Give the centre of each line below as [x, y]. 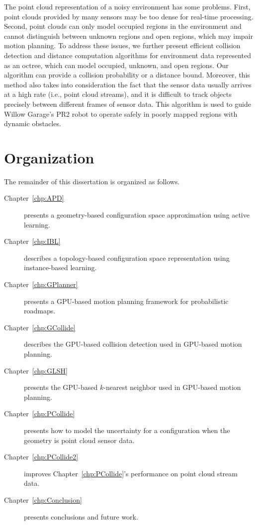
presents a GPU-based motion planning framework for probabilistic [126, 301]
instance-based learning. [60, 267]
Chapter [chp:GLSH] [36, 370]
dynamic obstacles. [33, 123]
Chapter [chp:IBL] [32, 241]
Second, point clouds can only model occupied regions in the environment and [123, 26]
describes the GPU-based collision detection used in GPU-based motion [133, 344]
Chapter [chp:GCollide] [40, 327]
